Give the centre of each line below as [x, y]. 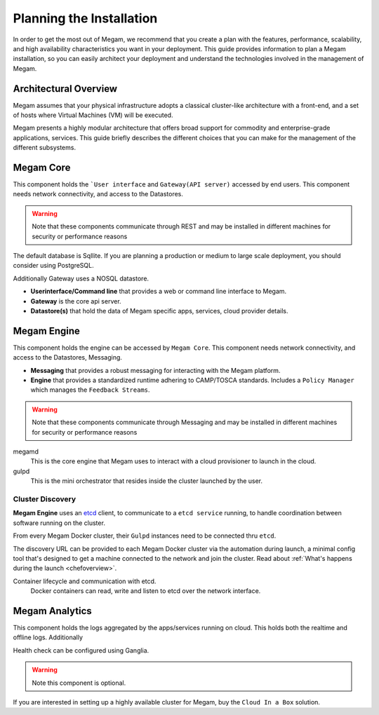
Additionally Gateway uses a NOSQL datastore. [81, 278]
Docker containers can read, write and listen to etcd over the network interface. [146, 591]
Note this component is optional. [79, 683]
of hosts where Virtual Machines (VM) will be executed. [93, 115]
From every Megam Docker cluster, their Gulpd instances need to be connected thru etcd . [145, 536]
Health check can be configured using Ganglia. [81, 650]
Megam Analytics [53, 611]
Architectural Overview [65, 89]
